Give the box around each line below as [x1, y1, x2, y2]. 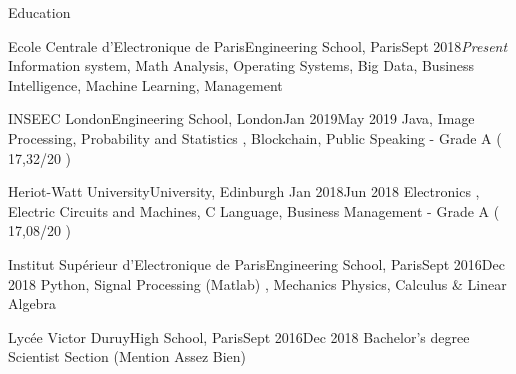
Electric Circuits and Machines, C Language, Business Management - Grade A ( [8, 200, 500, 221]
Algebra [8, 293, 56, 314]
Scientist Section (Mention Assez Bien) [8, 346, 247, 367]
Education [8, 2, 71, 22]
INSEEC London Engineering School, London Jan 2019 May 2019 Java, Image [8, 108, 475, 129]
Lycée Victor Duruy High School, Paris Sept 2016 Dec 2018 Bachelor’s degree [8, 326, 470, 347]
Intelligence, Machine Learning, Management [8, 74, 283, 95]
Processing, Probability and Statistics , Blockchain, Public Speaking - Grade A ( [8, 127, 502, 148]
